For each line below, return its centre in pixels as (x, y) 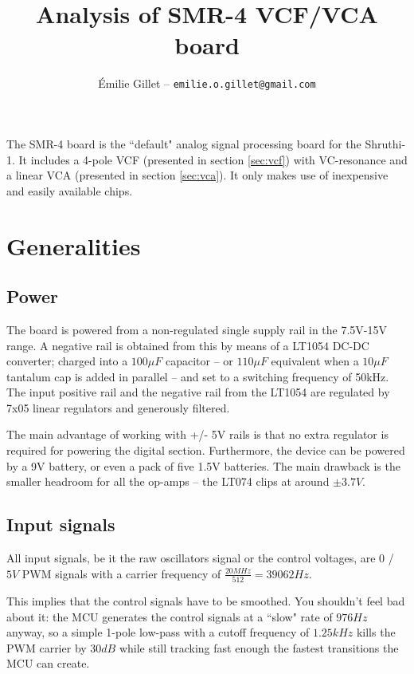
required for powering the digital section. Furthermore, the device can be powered (206, 450)
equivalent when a (315, 361)
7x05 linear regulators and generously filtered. (118, 407)
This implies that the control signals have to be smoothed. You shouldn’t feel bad (206, 600)
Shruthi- (385, 143)
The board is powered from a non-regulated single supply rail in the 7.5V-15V (197, 329)
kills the (376, 632)
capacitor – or (199, 361)
